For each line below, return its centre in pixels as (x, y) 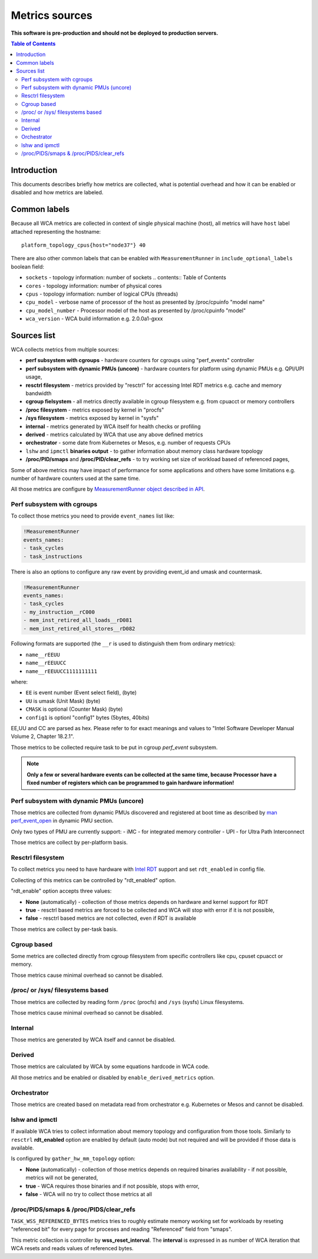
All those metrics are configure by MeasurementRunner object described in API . (108, 489)
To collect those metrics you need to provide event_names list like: (93, 516)
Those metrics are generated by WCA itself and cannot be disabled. (93, 1040)
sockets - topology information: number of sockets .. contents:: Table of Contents (126, 277)
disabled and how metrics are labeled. (57, 193)
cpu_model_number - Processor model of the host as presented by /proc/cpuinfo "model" (136, 310)
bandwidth (39, 393)
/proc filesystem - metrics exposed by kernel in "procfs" (95, 410)
